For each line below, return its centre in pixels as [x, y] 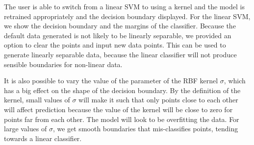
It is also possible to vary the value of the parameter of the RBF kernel [111, 81]
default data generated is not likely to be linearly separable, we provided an [118, 35]
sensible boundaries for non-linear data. [63, 64]
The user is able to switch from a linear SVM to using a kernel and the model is [124, 6]
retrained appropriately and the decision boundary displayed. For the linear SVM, [127, 16]
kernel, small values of [37, 100]
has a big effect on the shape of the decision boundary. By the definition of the [122, 90]
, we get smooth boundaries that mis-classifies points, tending [145, 129]
